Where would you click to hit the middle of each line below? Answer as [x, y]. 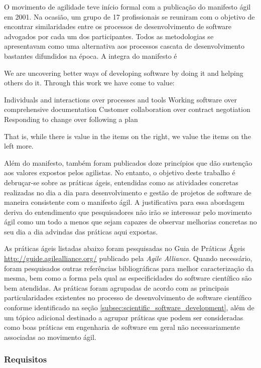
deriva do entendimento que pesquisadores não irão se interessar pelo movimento [128, 212]
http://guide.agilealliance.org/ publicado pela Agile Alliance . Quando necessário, [128, 258]
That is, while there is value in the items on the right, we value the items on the [127, 136]
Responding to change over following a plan [71, 119]
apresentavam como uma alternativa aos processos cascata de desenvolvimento [124, 46]
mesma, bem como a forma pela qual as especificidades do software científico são [128, 278]
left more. [19, 146]
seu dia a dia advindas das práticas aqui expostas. [81, 231]
